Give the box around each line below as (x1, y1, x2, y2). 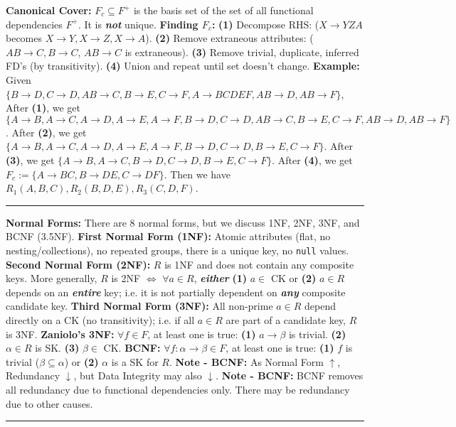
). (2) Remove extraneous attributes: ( (145, 31, 314, 45)
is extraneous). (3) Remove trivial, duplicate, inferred (124, 44, 359, 59)
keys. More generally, (6, 271, 97, 286)
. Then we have (164, 166, 230, 181)
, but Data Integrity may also (73, 368, 202, 383)
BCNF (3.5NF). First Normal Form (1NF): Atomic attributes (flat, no (6, 229, 331, 244)
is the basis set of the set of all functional (133, 3, 314, 17)
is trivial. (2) (288, 326, 346, 341)
